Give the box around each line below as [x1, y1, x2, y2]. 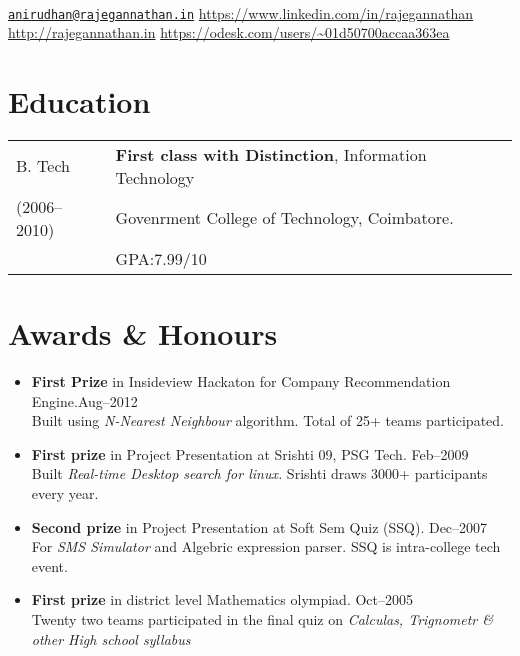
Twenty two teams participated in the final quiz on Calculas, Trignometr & [31, 609, 493, 630]
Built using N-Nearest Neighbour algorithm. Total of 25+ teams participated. [31, 410, 504, 431]
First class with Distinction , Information [115, 142, 427, 166]
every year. [31, 483, 99, 504]
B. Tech [16, 154, 70, 178]
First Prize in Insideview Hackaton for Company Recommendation [31, 371, 451, 392]
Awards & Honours [8, 313, 278, 354]
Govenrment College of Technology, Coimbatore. [115, 206, 454, 230]
